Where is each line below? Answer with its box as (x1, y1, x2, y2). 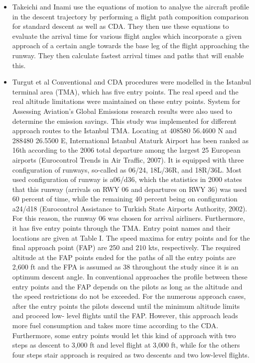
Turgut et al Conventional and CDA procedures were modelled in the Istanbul (12, 77, 252, 87)
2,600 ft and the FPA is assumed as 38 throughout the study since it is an (12, 262, 239, 272)
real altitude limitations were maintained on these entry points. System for (12, 96, 241, 106)
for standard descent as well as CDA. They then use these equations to (12, 21, 229, 31)
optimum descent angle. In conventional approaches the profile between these (12, 272, 248, 282)
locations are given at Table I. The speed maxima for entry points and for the (12, 232, 250, 243)
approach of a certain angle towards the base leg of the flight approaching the (12, 40, 249, 51)
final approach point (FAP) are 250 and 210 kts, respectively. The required (12, 242, 241, 253)
